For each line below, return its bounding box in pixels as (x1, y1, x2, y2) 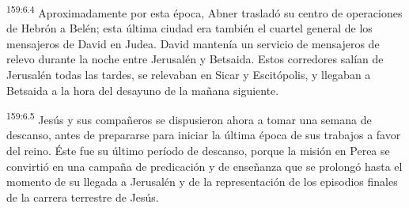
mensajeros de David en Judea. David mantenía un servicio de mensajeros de (6, 35, 380, 51)
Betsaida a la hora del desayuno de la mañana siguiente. (6, 81, 279, 98)
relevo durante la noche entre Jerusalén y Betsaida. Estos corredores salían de (6, 51, 384, 67)
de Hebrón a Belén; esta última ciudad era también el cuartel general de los (6, 20, 373, 36)
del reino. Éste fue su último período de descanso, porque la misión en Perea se (6, 142, 390, 159)
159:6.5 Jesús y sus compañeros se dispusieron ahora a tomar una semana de (6, 109, 372, 127)
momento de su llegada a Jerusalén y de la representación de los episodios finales (6, 173, 398, 190)
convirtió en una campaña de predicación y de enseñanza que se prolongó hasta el (6, 157, 403, 174)
